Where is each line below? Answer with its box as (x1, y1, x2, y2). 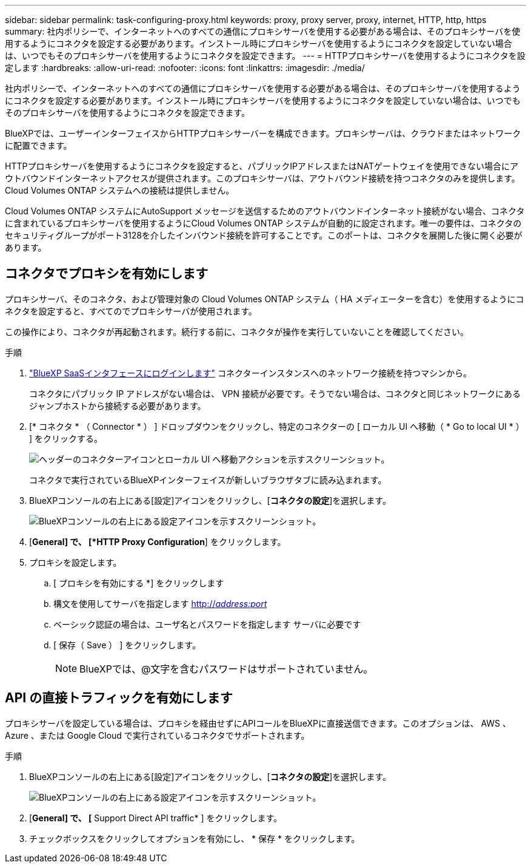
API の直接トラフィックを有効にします (5, 690, 233, 706)
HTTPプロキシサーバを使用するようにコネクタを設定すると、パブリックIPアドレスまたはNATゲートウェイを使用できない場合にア (5, 161, 518, 171)
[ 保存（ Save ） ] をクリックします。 (53, 639, 201, 650)
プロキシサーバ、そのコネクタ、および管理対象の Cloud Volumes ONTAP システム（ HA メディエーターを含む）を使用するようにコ (5, 293, 524, 304)
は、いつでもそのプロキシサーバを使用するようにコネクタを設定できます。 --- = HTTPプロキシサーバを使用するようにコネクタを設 (5, 50, 526, 61)
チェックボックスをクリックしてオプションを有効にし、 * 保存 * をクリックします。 (29, 833, 360, 844)
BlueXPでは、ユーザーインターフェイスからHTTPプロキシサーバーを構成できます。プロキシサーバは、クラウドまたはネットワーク (5, 128, 521, 138)
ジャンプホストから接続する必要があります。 (29, 400, 206, 411)
